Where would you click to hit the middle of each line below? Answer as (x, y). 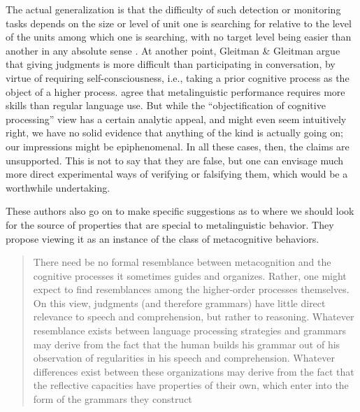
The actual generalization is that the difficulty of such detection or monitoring (173, 9)
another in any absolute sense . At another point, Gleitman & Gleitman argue (173, 50)
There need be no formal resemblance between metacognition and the (182, 262)
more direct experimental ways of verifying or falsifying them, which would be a (177, 174)
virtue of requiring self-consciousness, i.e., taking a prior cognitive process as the (178, 77)
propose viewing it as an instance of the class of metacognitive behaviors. (163, 238)
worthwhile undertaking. (58, 187)
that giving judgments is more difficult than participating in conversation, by (171, 64)
